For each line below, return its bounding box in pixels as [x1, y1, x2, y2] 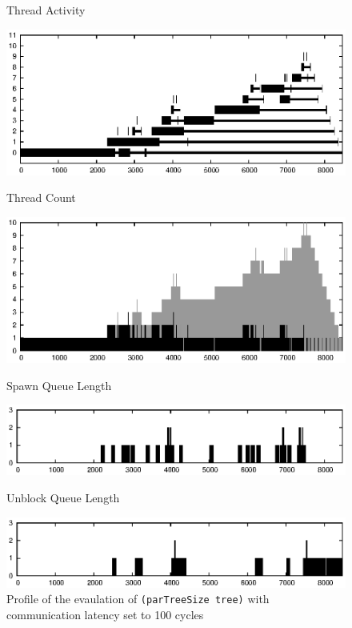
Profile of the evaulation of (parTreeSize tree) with [6, 590, 270, 607]
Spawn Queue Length [6, 376, 112, 393]
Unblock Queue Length [6, 489, 120, 506]
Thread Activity [6, 2, 86, 18]
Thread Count [6, 189, 76, 206]
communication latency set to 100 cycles [6, 606, 204, 622]
